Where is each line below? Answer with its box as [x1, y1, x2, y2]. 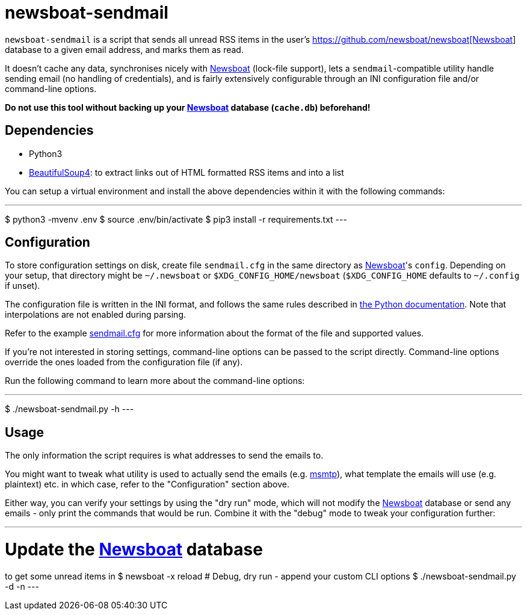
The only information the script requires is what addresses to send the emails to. [5, 450, 324, 461]
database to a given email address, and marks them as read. [5, 44, 244, 55]
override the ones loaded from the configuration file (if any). [5, 357, 243, 368]
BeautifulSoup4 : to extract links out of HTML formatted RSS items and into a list [29, 167, 344, 178]
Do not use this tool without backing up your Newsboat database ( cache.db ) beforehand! [5, 102, 371, 113]
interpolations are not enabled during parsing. [5, 309, 186, 320]
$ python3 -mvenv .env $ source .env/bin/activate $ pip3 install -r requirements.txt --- [5, 214, 347, 224]
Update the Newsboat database [5, 539, 263, 560]
